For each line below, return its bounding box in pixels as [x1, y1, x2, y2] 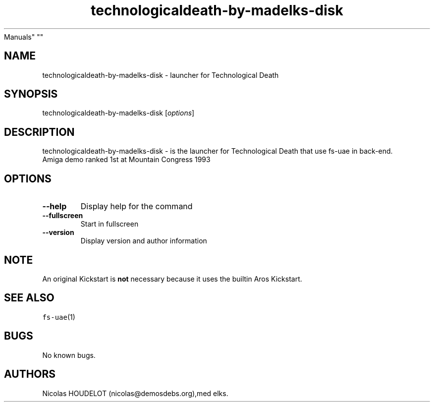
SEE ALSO [4, 291, 54, 304]
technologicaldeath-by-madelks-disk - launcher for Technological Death [42, 70, 279, 79]
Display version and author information [80, 236, 207, 245]
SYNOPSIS [4, 88, 58, 101]
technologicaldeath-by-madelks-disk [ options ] [42, 109, 195, 117]
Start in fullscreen [80, 220, 139, 229]
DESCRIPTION [4, 125, 75, 138]
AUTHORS [4, 368, 56, 381]
